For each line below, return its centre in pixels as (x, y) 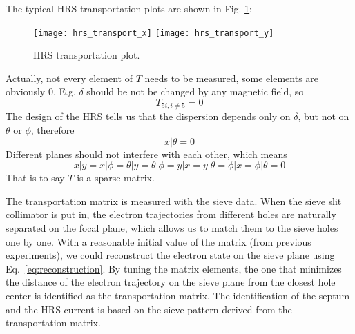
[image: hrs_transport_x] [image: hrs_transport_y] (154, 33)
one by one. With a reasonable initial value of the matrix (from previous (159, 241)
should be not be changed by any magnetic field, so (195, 91)
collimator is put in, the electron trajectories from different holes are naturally (171, 214)
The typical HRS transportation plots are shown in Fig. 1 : (129, 8)
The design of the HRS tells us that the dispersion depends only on (148, 116)
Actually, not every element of (69, 78)
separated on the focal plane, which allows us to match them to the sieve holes (172, 228)
